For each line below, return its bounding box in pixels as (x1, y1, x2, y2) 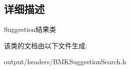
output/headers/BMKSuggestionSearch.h (4, 56, 127, 67)
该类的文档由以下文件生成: (4, 40, 87, 50)
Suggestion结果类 (4, 24, 56, 34)
